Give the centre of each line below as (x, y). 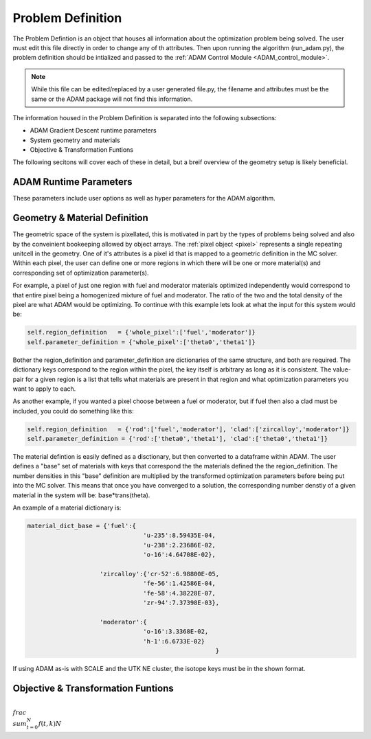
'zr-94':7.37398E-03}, (181, 603)
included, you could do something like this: (73, 411)
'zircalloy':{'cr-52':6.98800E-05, (160, 574)
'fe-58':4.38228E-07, (179, 593)
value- (342, 369)
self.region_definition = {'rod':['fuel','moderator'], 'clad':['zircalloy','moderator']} (188, 429)
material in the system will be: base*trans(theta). (81, 495)
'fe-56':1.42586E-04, (179, 583)
